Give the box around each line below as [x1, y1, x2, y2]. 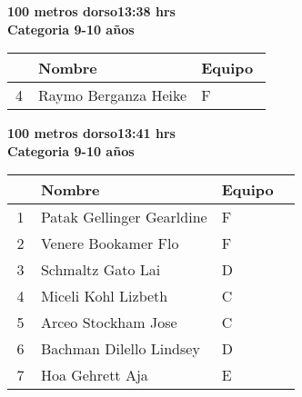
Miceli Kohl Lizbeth [40, 285, 168, 307]
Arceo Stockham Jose [40, 312, 177, 333]
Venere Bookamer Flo [40, 233, 179, 254]
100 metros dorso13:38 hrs [7, 2, 176, 20]
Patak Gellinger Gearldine [40, 206, 207, 228]
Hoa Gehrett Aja [40, 364, 148, 386]
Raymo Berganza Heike [38, 84, 187, 106]
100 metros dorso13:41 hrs [7, 124, 176, 143]
